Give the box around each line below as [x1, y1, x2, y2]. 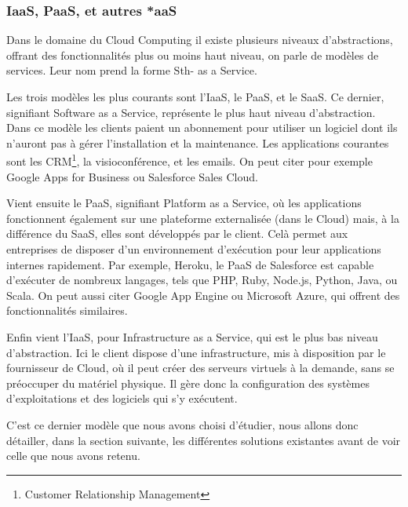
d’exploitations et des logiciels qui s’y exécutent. [6, 390, 238, 407]
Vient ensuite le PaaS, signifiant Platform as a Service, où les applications [6, 195, 362, 211]
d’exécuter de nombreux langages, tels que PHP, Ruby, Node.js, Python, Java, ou [6, 272, 398, 288]
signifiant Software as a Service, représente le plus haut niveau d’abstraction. [6, 104, 376, 120]
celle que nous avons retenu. [6, 447, 140, 464]
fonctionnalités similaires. [6, 302, 128, 319]
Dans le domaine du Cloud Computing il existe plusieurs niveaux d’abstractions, [6, 31, 393, 48]
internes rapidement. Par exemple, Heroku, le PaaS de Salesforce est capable [6, 256, 374, 272]
